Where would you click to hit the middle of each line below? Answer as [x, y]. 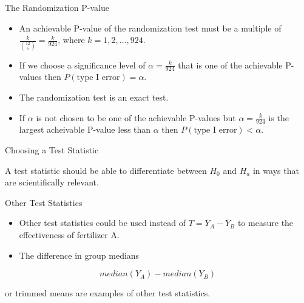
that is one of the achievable [230, 65]
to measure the [265, 223]
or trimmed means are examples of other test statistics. [108, 293]
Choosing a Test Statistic [52, 149]
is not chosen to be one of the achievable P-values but [136, 117]
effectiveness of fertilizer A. [69, 234]
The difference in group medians [79, 255]
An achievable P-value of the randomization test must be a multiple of [150, 28]
